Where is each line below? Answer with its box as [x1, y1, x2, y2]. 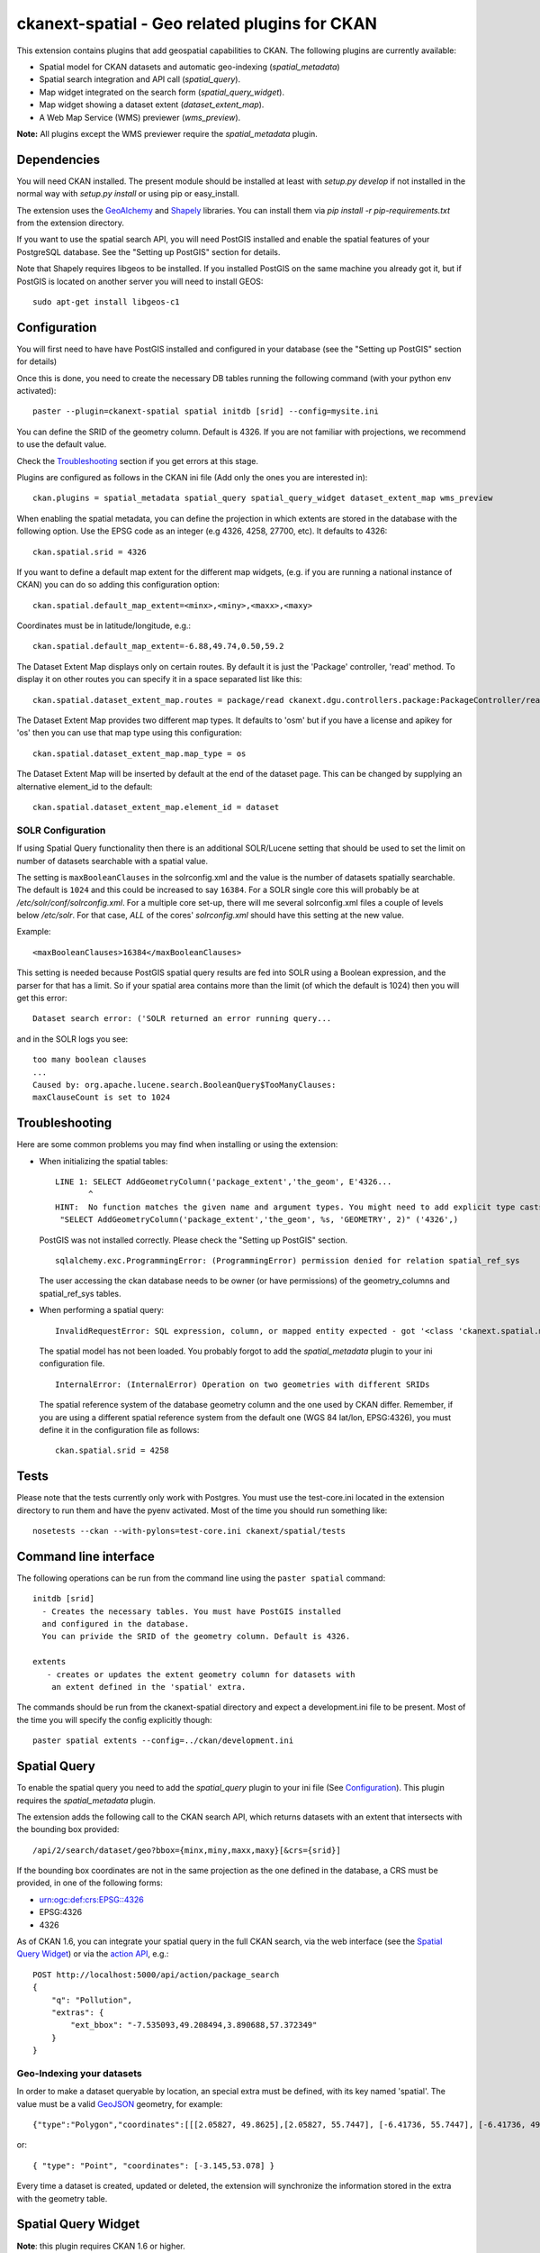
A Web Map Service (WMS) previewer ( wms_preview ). [39, 112, 241, 123]
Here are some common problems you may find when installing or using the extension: [16, 1139, 338, 1150]
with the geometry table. [16, 2193, 108, 2203]
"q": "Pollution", [50, 1994, 133, 2005]
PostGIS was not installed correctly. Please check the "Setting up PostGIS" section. [39, 1235, 348, 1245]
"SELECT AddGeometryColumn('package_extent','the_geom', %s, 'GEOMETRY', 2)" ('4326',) [59, 1215, 459, 1225]
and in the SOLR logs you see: [16, 1033, 129, 1044]
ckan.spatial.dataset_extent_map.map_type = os [32, 748, 247, 759]
